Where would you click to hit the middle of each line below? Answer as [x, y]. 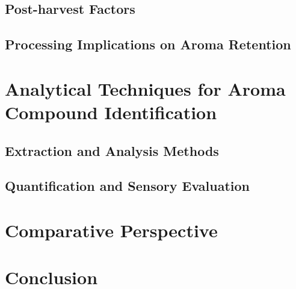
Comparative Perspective [111, 230]
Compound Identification [111, 112]
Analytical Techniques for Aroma [145, 88]
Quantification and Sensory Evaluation [127, 186]
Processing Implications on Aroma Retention [148, 44]
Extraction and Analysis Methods [112, 150]
